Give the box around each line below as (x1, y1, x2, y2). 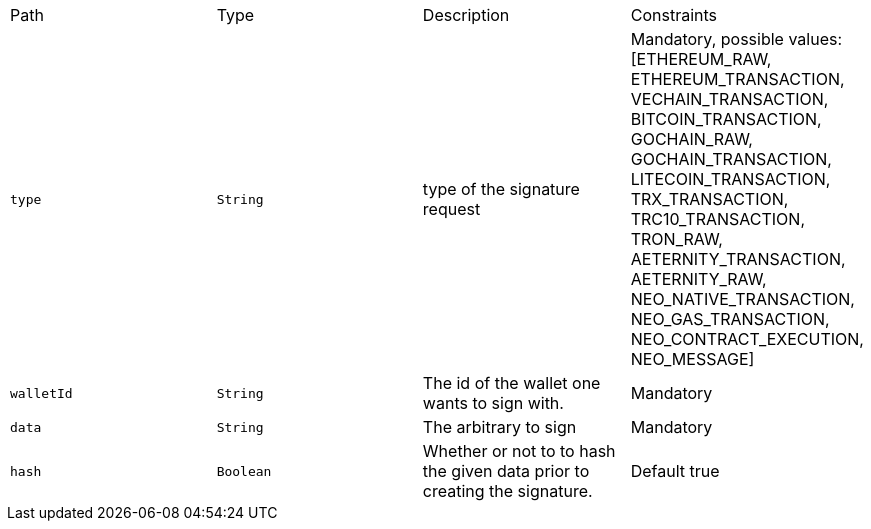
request (422, 199, 481, 219)
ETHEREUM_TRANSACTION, (630, 69, 845, 89)
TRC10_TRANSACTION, (630, 209, 805, 229)
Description (422, 5, 510, 25)
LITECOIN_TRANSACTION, (630, 169, 831, 189)
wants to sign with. (422, 393, 564, 413)
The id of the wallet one (422, 373, 601, 393)
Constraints (630, 5, 718, 25)
